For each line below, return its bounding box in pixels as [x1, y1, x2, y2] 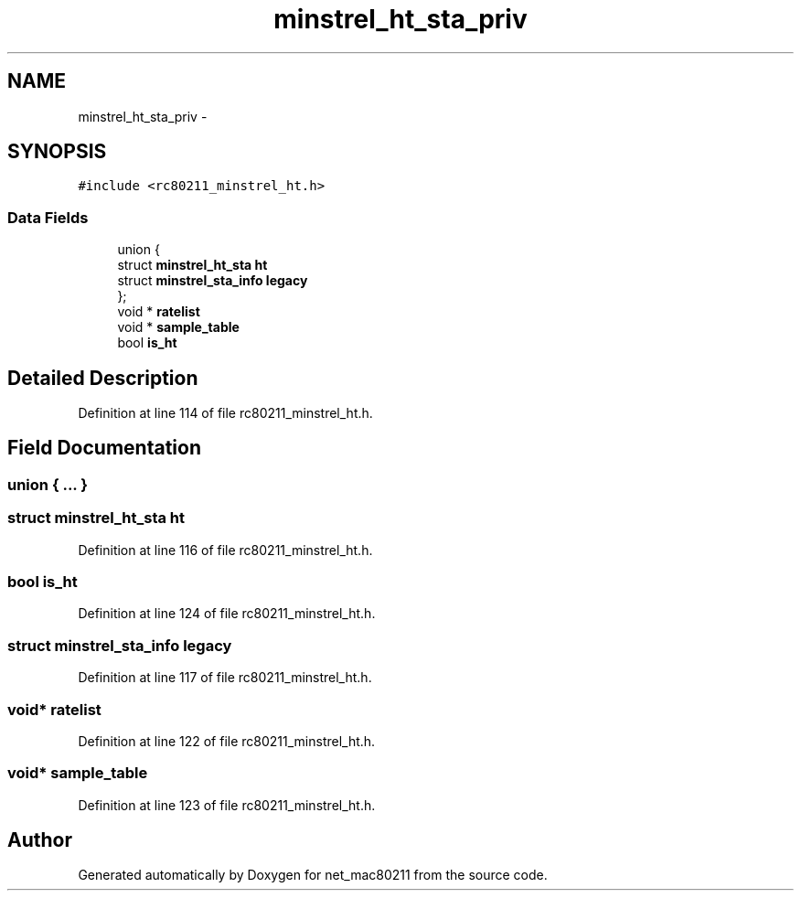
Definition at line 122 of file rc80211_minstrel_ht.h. [78, 732, 376, 749]
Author [7, 829, 72, 852]
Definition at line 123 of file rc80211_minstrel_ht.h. [78, 796, 376, 813]
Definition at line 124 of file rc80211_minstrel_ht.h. [78, 605, 376, 622]
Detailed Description [7, 366, 198, 390]
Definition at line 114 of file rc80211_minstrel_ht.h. [78, 405, 373, 422]
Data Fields [7, 208, 89, 227]
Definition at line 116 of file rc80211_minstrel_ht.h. [78, 541, 373, 558]
